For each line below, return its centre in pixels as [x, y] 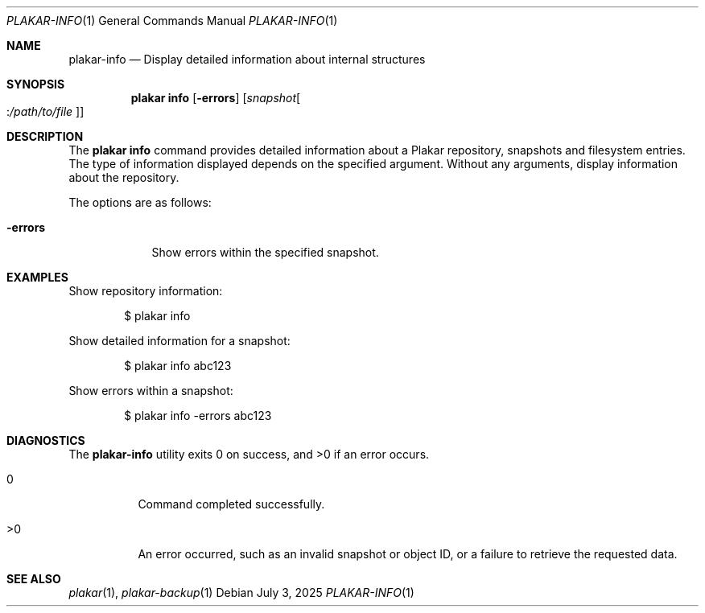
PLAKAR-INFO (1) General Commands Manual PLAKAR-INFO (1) [172, 21]
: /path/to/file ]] [45, 111]
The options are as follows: [140, 202]
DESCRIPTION [45, 136]
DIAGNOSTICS [46, 440]
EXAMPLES [37, 277]
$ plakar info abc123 [178, 366]
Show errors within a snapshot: [151, 391]
